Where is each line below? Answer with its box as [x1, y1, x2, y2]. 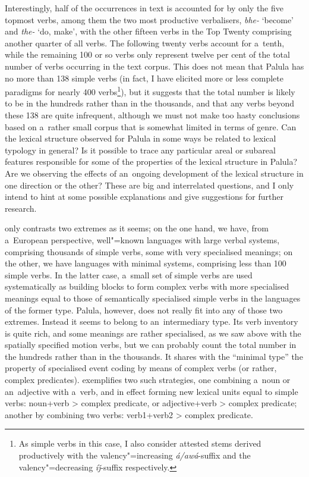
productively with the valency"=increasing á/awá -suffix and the [18, 449, 251, 462]
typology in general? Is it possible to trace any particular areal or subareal [5, 143, 276, 156]
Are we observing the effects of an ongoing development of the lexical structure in [5, 167, 304, 179]
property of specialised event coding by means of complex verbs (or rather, [5, 362, 277, 374]
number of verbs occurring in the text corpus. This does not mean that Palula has [5, 59, 304, 72]
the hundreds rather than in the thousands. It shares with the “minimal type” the [5, 350, 303, 362]
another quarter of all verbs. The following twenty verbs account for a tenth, [5, 36, 285, 49]
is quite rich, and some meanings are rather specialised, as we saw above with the [5, 327, 301, 339]
